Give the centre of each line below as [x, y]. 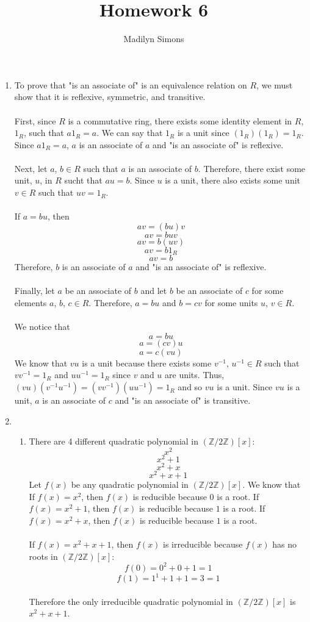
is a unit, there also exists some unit [233, 180]
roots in [43, 556]
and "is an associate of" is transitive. [183, 400]
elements [31, 303]
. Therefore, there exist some [252, 168]
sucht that [83, 180]
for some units [231, 303]
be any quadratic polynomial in [130, 484]
